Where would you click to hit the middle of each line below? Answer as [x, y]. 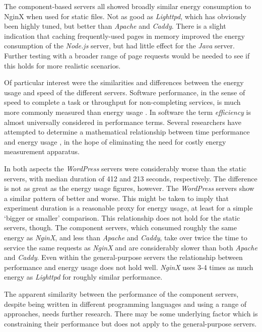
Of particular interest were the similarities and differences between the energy [124, 82]
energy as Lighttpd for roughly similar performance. [83, 277]
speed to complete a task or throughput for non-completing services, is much [122, 102]
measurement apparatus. [42, 151]
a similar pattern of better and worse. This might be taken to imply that [117, 198]
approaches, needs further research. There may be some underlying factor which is [131, 314]
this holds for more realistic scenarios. [62, 65]
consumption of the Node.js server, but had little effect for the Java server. [119, 46]
